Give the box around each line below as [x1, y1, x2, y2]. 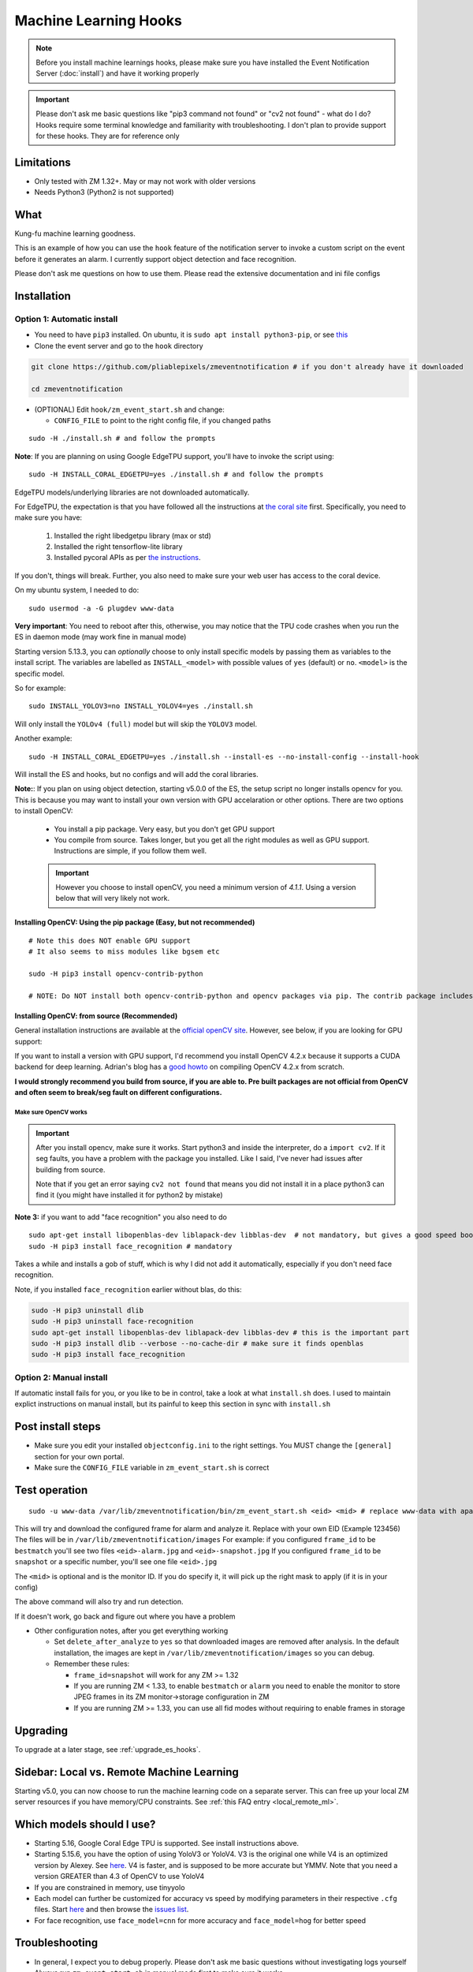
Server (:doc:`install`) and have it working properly [35, 69, 199, 78]
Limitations [14, 155, 71, 169]
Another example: [14, 734, 73, 743]
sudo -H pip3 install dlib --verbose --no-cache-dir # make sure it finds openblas [31, 1339, 364, 1348]
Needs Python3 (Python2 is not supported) [34, 188, 174, 197]
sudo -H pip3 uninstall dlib [31, 1305, 144, 1315]
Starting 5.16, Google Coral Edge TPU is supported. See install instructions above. [34, 1838, 300, 1847]
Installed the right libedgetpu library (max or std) [54, 531, 212, 540]
